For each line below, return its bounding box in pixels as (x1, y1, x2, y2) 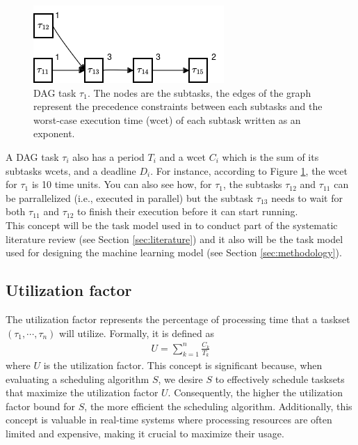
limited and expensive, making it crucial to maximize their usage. (6, 426, 284, 441)
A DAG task (6, 149, 59, 164)
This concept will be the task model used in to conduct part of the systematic (6, 217, 338, 232)
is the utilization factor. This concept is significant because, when (43, 358, 323, 373)
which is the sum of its (222, 149, 319, 164)
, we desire (158, 371, 203, 386)
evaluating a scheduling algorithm (6, 371, 149, 386)
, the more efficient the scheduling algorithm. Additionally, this (84, 398, 352, 413)
